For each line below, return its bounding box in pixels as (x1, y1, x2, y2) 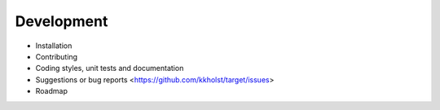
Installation (35, 41, 73, 51)
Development (15, 12, 108, 30)
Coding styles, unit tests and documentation (35, 64, 184, 73)
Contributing (35, 51, 77, 61)
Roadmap (35, 86, 68, 96)
